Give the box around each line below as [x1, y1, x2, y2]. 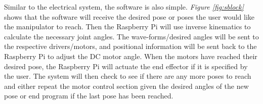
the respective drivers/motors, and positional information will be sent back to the [4, 41, 257, 51]
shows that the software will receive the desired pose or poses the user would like [4, 11, 255, 22]
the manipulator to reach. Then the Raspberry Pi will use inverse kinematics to [4, 21, 251, 32]
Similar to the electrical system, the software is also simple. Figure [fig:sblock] [4, 2, 244, 12]
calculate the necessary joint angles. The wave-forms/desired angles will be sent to [4, 31, 259, 41]
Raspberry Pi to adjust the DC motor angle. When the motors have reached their [4, 50, 257, 61]
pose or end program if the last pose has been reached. [4, 90, 173, 101]
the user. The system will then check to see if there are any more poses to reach [4, 71, 251, 81]
